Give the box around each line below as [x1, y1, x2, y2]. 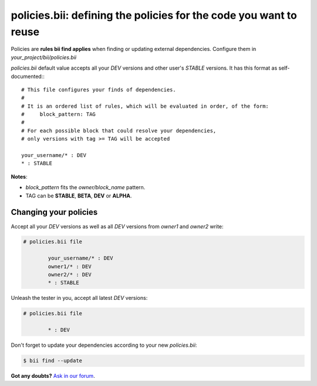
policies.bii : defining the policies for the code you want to [11, 9, 298, 22]
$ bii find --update [23, 357, 82, 364]
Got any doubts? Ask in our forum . [11, 373, 95, 380]
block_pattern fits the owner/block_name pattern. [25, 184, 146, 191]
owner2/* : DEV [48, 271, 92, 278]
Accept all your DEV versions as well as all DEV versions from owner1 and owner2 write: [11, 223, 224, 230]
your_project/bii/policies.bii [11, 53, 76, 61]
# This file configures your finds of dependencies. [21, 86, 176, 93]
